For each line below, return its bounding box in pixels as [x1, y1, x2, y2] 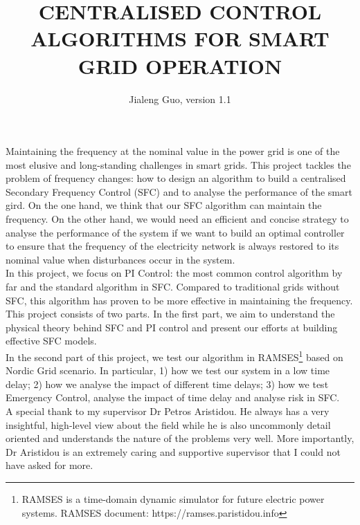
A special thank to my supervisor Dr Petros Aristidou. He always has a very [6, 404, 330, 418]
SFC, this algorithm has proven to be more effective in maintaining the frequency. [6, 293, 353, 307]
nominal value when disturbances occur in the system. [6, 252, 235, 266]
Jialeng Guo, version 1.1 [129, 91, 231, 106]
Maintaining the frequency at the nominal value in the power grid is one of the [6, 144, 340, 158]
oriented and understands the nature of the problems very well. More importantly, [6, 431, 354, 445]
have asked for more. [6, 458, 93, 472]
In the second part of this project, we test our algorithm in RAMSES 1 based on [6, 348, 343, 364]
